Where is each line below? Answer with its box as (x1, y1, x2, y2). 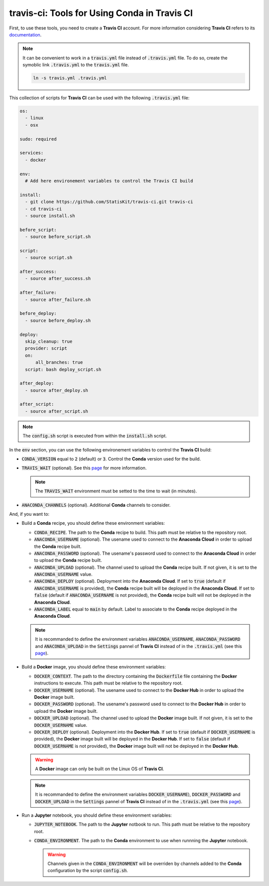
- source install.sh (25, 213, 75, 219)
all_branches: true (35, 360, 83, 365)
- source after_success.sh (25, 276, 91, 281)
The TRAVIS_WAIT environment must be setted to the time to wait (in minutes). (35, 488, 197, 494)
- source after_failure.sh (25, 297, 91, 302)
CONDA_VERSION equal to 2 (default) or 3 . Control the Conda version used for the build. (21, 456, 201, 462)
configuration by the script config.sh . (47, 868, 129, 874)
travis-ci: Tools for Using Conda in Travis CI (9, 7, 193, 18)
